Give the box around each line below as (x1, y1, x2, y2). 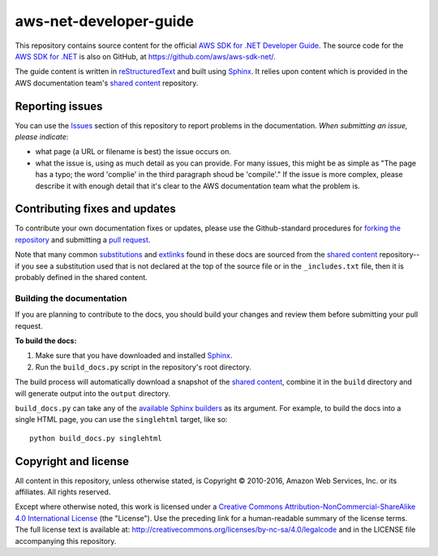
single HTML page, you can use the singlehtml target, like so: (15, 415, 228, 425)
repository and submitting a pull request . (15, 235, 151, 244)
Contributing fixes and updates (15, 202, 176, 216)
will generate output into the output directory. (15, 388, 170, 398)
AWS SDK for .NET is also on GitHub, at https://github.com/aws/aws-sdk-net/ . (15, 51, 276, 61)
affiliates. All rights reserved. (15, 487, 111, 497)
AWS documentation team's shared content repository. (15, 78, 199, 88)
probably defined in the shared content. (15, 273, 148, 282)
